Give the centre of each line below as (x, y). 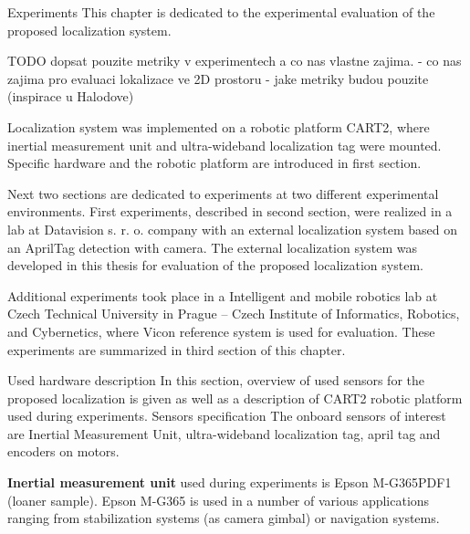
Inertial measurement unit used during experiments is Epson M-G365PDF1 (230, 482)
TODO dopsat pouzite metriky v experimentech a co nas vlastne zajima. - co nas (235, 61)
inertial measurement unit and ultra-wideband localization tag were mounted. (225, 145)
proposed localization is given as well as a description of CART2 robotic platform (235, 398)
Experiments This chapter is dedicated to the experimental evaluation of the (221, 12)
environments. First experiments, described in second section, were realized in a (230, 211)
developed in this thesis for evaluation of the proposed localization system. (215, 265)
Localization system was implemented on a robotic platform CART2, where (219, 126)
